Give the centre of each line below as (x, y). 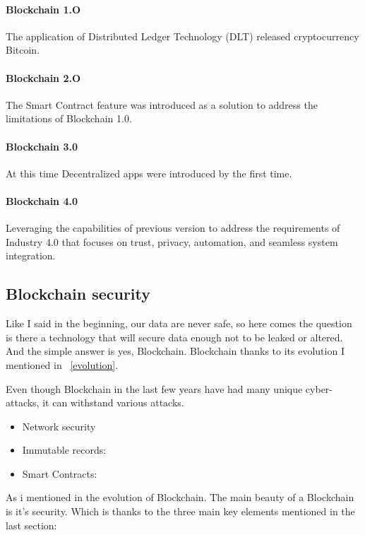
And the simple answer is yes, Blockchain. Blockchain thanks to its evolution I (175, 351)
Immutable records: (64, 450)
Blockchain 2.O (43, 77)
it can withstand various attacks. (113, 402)
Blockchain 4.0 (42, 200)
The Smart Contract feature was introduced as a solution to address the (162, 104)
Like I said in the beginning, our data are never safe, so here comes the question (179, 323)
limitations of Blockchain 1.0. (69, 118)
